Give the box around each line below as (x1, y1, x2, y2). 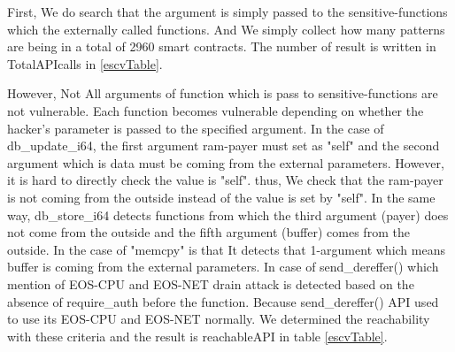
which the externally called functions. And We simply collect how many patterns (7, 19, 445, 38)
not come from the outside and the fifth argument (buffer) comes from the (7, 223, 410, 241)
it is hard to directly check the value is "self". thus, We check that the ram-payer (7, 171, 443, 189)
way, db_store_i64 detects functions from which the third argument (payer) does (7, 205, 449, 224)
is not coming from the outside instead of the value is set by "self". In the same (7, 187, 436, 206)
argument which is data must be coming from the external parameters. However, (7, 153, 444, 172)
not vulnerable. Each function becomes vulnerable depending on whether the (7, 101, 424, 119)
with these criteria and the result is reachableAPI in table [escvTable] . (7, 326, 388, 345)
